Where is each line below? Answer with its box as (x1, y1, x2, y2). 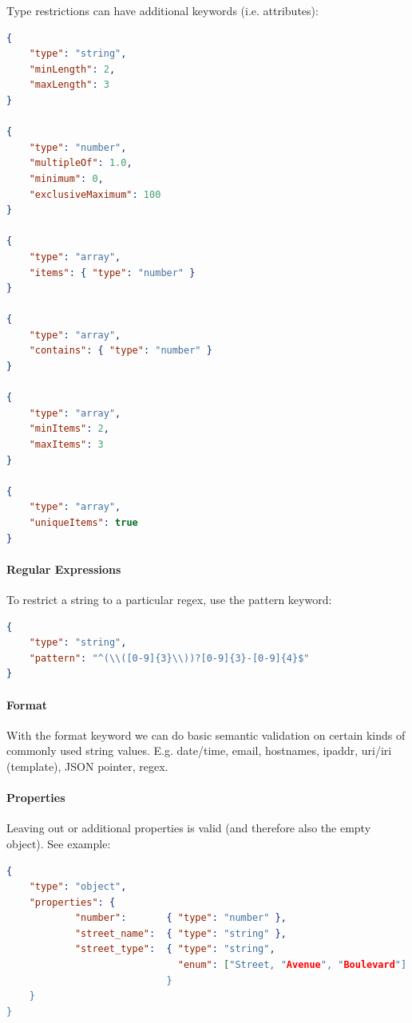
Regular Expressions (6, 560, 121, 577)
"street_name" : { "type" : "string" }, (74, 927, 287, 939)
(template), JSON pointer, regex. (6, 757, 168, 774)
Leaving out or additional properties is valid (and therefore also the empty (6, 820, 371, 836)
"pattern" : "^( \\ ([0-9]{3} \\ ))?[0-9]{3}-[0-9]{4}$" (29, 652, 310, 664)
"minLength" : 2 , (29, 63, 116, 75)
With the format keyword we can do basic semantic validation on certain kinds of (6, 726, 406, 743)
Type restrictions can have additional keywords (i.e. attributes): (6, 2, 319, 18)
